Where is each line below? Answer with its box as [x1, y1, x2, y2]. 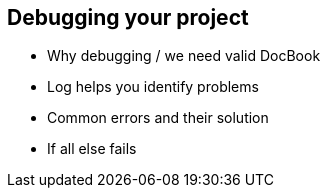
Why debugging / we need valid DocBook [47, 47, 321, 65]
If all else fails [47, 140, 137, 158]
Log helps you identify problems [47, 78, 259, 96]
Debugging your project [7, 5, 249, 30]
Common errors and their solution [47, 109, 269, 127]
